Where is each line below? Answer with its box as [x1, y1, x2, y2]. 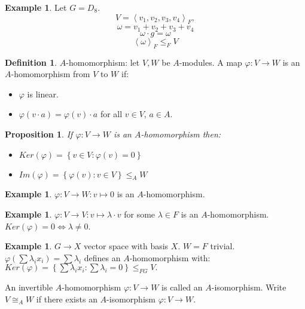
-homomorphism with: [129, 251, 211, 264]
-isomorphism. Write [211, 281, 286, 293]
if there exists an [36, 292, 97, 305]
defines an [84, 251, 121, 264]
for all [100, 108, 123, 120]
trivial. [210, 240, 235, 252]
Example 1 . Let [5, 1, 67, 13]
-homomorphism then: [141, 128, 221, 140]
